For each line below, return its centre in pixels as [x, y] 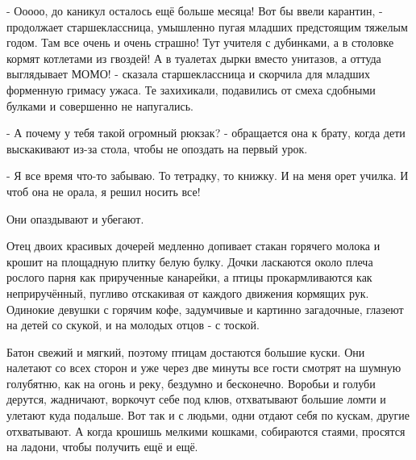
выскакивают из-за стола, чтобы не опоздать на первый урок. [157, 148]
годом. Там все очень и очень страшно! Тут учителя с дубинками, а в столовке [200, 42]
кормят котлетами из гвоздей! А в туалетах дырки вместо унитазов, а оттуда [194, 58]
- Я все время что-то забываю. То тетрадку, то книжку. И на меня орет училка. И [208, 176]
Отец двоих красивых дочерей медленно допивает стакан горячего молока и [193, 246]
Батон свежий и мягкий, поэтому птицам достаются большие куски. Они [186, 351]
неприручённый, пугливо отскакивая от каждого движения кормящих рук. [188, 293]
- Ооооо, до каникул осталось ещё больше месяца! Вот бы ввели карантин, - [195, 10]
